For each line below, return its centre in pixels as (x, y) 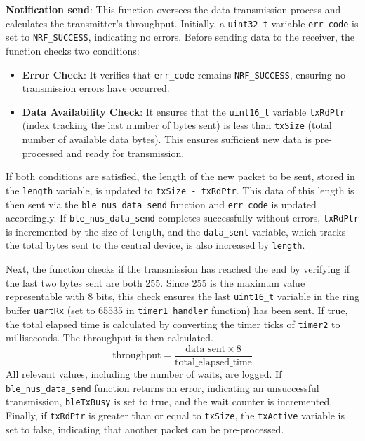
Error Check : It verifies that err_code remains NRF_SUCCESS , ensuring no (184, 74)
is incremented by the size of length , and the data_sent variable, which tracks (176, 231)
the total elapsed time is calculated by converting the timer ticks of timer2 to (173, 324)
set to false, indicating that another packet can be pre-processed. (145, 429)
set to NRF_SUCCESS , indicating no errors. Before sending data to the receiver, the (180, 37)
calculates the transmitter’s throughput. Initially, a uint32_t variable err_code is (182, 23)
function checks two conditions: (73, 50)
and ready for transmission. (125, 152)
